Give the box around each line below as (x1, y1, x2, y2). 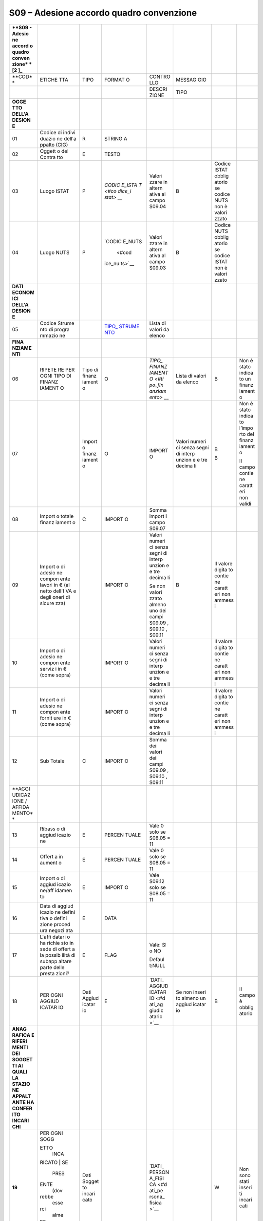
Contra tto (39, 154, 63, 161)
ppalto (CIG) (39, 141, 68, 148)
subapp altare (39, 958, 72, 965)
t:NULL (149, 962, 166, 969)
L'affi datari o (39, 933, 70, 940)
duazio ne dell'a (39, 135, 76, 142)
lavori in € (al (39, 581, 70, 588)
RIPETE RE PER (39, 366, 75, 373)
